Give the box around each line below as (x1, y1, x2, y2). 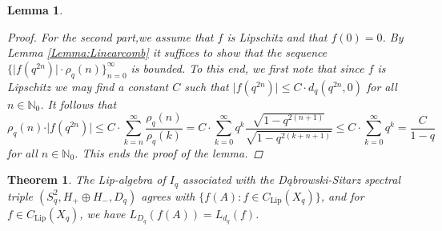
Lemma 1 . (7, 2, 63, 18)
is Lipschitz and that (227, 28, 327, 45)
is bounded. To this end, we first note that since (131, 59, 364, 76)
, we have (79, 205, 126, 221)
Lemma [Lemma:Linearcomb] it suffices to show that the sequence (7, 44, 327, 61)
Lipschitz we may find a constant (7, 78, 169, 94)
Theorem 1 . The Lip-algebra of (7, 171, 166, 188)
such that (184, 78, 229, 94)
